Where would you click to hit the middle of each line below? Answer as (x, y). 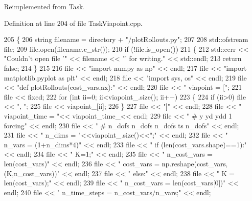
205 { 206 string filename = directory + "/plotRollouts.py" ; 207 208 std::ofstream (126, 39)
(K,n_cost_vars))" (32, 173)
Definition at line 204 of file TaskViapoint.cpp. (73, 23)
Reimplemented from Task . (45, 6)
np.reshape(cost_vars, (195, 163)
